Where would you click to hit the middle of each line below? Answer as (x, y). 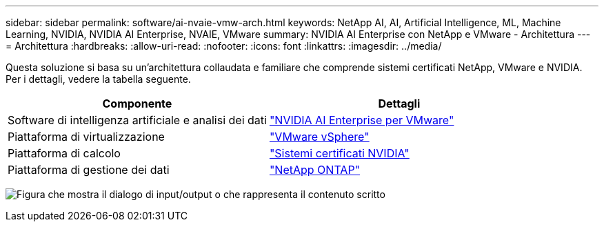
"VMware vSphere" (319, 137)
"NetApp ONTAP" (315, 170)
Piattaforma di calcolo (64, 153)
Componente (137, 103)
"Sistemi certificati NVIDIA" (339, 153)
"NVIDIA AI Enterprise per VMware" (362, 120)
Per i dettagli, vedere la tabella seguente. (98, 79)
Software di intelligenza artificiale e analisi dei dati (137, 120)
